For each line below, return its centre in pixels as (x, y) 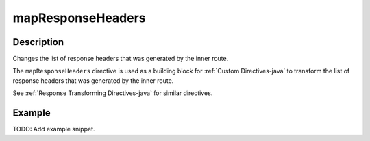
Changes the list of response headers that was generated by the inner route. (121, 59)
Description (38, 42)
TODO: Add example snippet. (54, 129)
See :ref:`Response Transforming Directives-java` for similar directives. (113, 93)
